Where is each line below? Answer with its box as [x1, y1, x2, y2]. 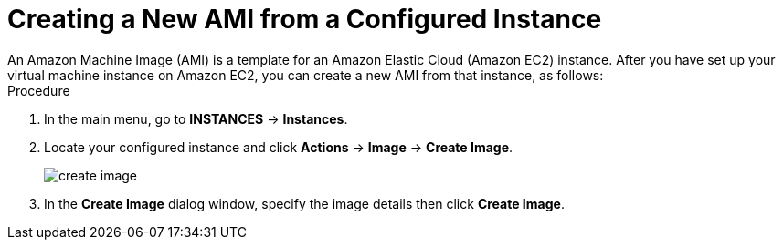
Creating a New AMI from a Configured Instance [7, 4, 602, 35]
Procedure [7, 82, 70, 98]
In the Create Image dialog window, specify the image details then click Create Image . [44, 195, 565, 211]
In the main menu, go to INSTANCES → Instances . [44, 110, 348, 127]
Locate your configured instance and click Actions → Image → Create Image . [44, 139, 513, 155]
